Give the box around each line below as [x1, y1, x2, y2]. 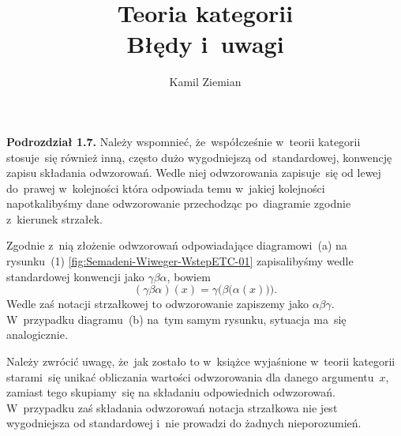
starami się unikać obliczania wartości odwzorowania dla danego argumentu [6, 368, 374, 385]
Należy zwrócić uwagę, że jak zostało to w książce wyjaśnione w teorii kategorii [6, 353, 395, 370]
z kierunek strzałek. [6, 210, 103, 227]
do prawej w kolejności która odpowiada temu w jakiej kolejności [6, 179, 325, 196]
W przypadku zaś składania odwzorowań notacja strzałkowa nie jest [6, 399, 338, 415]
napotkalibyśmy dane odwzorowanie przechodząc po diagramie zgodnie [6, 195, 351, 212]
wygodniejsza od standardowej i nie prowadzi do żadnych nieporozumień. [6, 415, 362, 431]
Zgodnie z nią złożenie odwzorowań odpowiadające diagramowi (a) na [6, 237, 347, 254]
